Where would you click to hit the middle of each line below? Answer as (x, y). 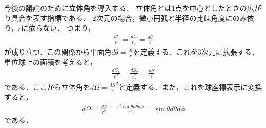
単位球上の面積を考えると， (51, 61)
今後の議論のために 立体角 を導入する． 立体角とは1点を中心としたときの (126, 8)
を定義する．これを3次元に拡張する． (196, 51)
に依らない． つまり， (58, 28)
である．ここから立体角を (47, 86)
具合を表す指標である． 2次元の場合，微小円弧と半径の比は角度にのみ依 (132, 18)
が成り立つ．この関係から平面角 (58, 51)
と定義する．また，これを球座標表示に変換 (190, 86)
